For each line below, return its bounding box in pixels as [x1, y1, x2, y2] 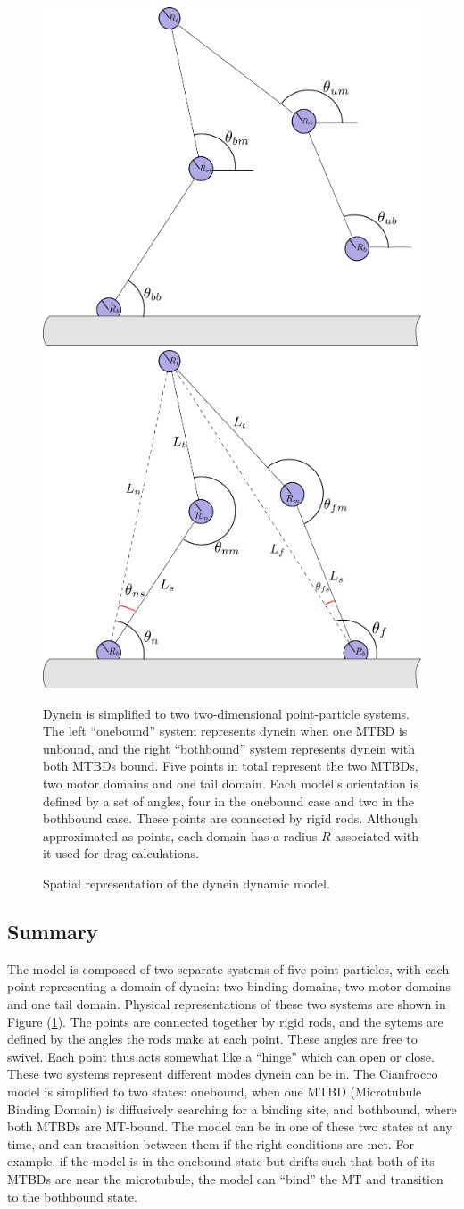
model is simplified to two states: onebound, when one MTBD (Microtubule [7, 1081, 422, 1100]
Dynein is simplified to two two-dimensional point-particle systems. [43, 704, 410, 722]
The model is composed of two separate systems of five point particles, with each [7, 959, 450, 978]
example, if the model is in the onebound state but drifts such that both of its [7, 1152, 435, 1171]
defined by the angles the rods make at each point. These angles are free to [7, 1030, 418, 1048]
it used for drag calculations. [43, 844, 199, 863]
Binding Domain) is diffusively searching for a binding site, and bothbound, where [7, 1099, 457, 1118]
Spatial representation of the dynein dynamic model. [43, 874, 330, 892]
